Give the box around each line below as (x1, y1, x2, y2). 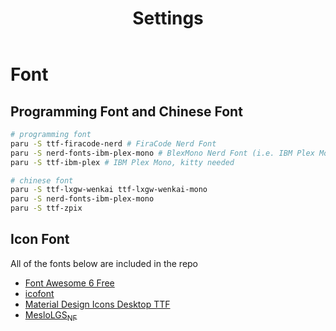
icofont (24, 287, 55, 299)
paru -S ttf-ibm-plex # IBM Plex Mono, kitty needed (10, 157, 235, 167)
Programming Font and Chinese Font (10, 103, 243, 120)
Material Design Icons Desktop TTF (24, 298, 171, 310)
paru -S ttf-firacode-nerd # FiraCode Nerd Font (10, 138, 217, 149)
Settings (132, 7, 204, 30)
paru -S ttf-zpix (10, 203, 83, 214)
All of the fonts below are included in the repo (10, 257, 199, 269)
